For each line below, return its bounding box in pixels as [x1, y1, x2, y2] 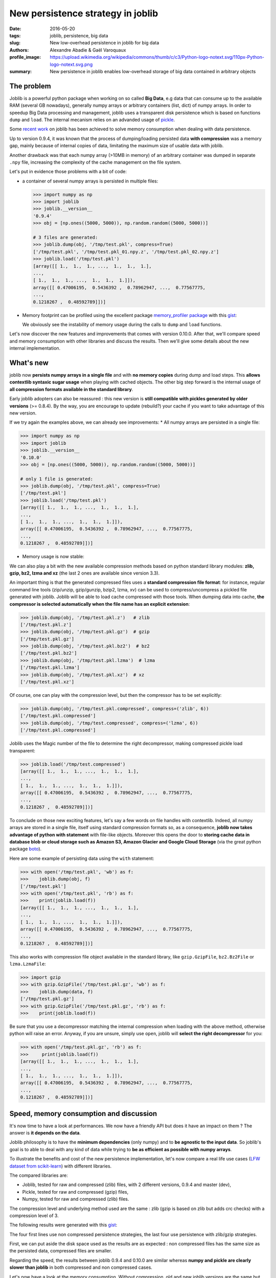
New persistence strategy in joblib [9, 8, 158, 19]
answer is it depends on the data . [9, 1130, 81, 1136]
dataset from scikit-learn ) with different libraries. [9, 1163, 112, 1169]
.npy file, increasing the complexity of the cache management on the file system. [9, 159, 181, 165]
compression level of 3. [9, 1212, 59, 1219]
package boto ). [9, 846, 42, 852]
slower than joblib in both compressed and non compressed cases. [9, 1264, 153, 1270]
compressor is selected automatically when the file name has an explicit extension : [9, 601, 190, 607]
